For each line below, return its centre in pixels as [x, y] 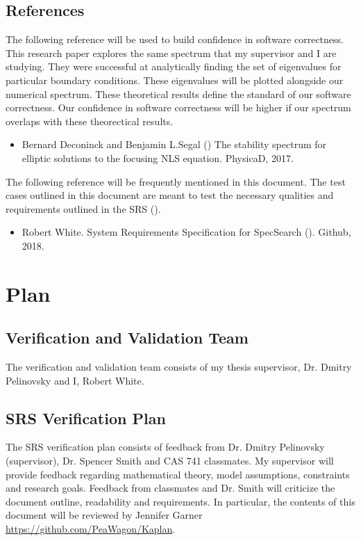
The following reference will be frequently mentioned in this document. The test [176, 181]
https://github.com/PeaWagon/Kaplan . [91, 529]
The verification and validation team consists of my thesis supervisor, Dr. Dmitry [179, 367]
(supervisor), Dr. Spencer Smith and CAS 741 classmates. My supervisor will [170, 461]
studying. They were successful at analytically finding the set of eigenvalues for [174, 66]
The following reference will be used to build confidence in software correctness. [175, 39]
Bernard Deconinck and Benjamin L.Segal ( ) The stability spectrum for [174, 144]
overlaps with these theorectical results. [90, 121]
